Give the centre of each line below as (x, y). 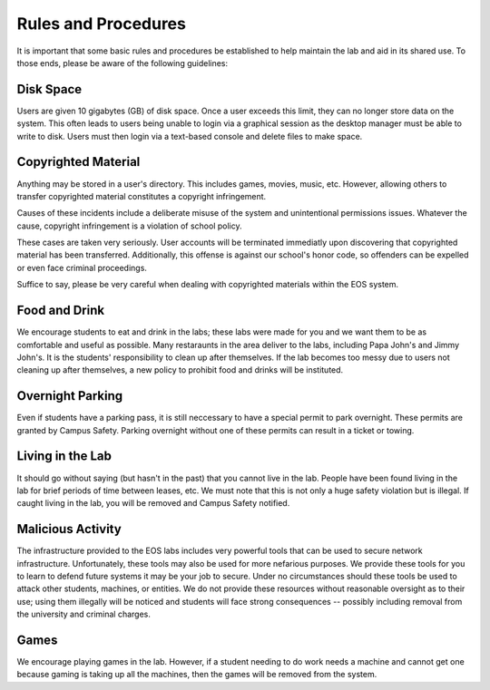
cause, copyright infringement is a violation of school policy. (129, 226)
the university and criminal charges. (84, 614)
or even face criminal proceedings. (82, 267)
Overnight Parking (70, 396)
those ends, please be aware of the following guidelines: (122, 63)
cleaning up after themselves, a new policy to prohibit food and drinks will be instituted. (180, 370)
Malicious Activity (69, 529)
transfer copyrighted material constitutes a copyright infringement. (142, 196)
